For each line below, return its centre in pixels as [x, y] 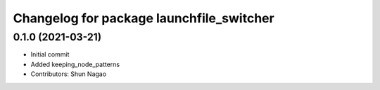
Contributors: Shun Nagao [69, 74]
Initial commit [50, 54]
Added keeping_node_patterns [75, 64]
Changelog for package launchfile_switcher [144, 18]
